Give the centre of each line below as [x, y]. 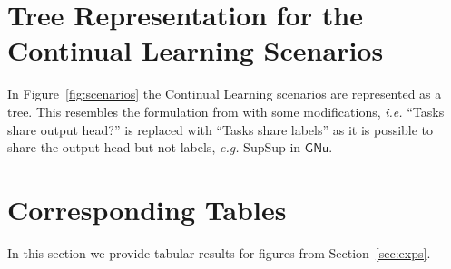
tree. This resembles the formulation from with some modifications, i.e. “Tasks [226, 111]
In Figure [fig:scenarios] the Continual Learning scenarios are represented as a [225, 94]
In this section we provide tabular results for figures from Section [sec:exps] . [219, 252]
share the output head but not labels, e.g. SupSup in [154, 147]
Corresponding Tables [147, 209]
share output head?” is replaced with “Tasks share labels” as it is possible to [221, 129]
